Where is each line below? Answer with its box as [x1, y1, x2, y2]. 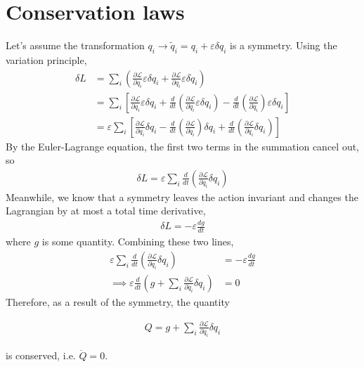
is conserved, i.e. [6, 348, 76, 363]
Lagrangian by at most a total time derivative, [6, 203, 206, 218]
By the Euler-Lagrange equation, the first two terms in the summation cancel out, [6, 139, 360, 153]
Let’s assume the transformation [6, 38, 145, 53]
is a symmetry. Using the [230, 38, 337, 53]
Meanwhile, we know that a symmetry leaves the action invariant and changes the [6, 189, 358, 204]
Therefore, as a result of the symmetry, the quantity [6, 294, 230, 309]
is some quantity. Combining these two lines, [41, 234, 234, 249]
